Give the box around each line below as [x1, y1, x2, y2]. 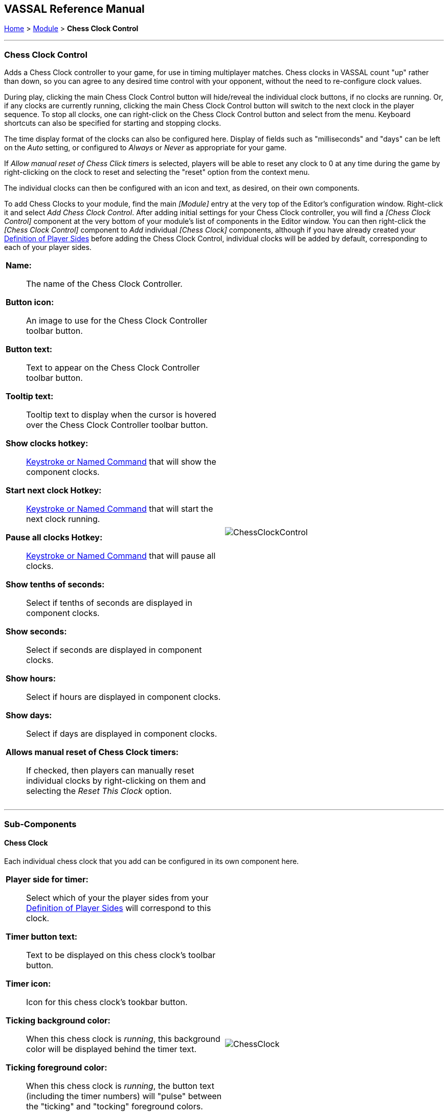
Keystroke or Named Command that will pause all [26, 551, 216, 561]
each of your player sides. [4, 243, 92, 252]
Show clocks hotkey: [6, 438, 88, 449]
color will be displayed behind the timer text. [26, 1043, 197, 1054]
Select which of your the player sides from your [26, 892, 209, 903]
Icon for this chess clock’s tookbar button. [26, 996, 188, 1007]
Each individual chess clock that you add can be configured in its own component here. [4, 856, 299, 866]
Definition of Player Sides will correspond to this [26, 902, 211, 913]
